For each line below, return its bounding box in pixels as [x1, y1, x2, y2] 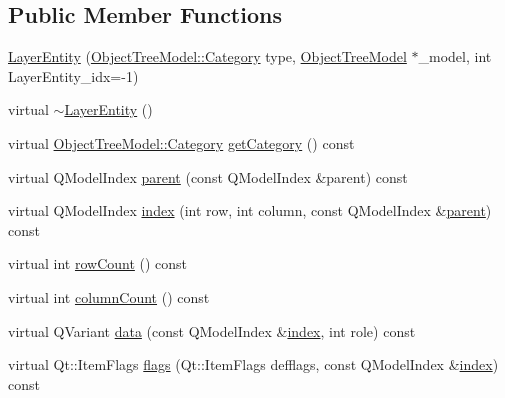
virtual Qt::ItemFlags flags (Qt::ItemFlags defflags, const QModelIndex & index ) [8, 354, 499, 375]
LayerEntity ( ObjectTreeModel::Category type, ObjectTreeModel [8, 46, 407, 67]
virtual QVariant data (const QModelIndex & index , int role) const [8, 320, 416, 341]
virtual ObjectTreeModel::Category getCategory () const [8, 132, 355, 153]
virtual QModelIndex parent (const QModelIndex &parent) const [8, 166, 408, 187]
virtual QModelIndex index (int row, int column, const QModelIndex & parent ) [8, 200, 492, 221]
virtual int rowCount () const [8, 253, 188, 274]
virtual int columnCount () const [8, 286, 210, 307]
